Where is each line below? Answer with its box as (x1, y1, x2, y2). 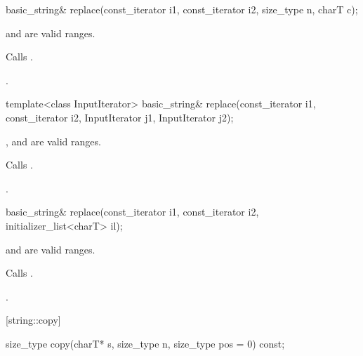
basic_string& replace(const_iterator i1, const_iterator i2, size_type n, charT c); (6, 2, 358, 16)
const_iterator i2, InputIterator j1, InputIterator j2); (6, 110, 234, 124)
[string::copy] (6, 312, 61, 327)
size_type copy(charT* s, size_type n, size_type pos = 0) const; (6, 336, 285, 350)
